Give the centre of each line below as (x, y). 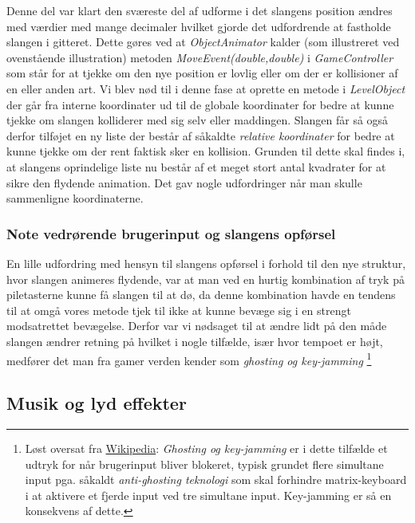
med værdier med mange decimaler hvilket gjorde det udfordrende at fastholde (199, 26)
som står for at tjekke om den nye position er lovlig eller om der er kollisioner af (202, 73)
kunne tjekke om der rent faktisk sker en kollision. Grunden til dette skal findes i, (206, 151)
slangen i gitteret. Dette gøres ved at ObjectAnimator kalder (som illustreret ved (203, 42)
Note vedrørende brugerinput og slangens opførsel (171, 233)
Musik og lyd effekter (97, 403)
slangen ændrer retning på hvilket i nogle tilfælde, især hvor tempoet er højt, (195, 341)
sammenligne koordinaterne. (75, 198)
